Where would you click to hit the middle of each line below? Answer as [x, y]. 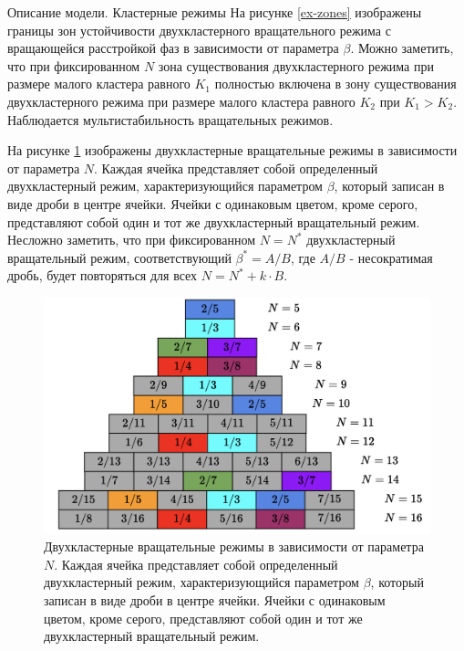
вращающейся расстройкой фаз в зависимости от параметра [173, 48]
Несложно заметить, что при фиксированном [132, 240]
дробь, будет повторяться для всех [103, 275]
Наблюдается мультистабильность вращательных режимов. [170, 119]
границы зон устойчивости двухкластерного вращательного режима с [199, 30]
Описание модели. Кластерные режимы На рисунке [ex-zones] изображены [215, 12]
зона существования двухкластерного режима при [296, 65]
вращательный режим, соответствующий [119, 257]
